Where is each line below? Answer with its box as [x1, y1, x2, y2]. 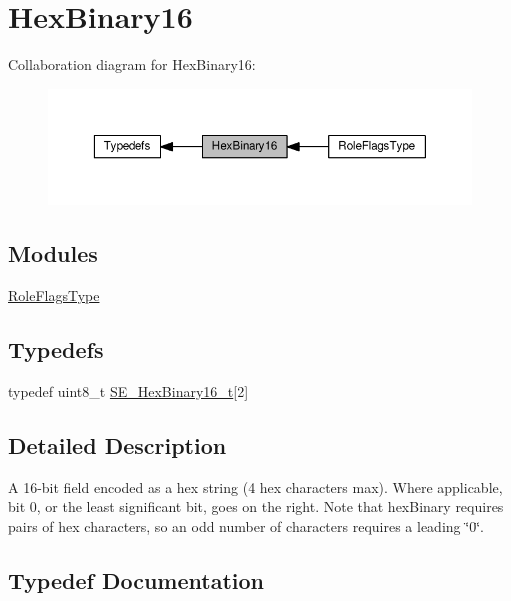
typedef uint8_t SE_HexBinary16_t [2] [8, 380, 249, 401]
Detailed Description [8, 429, 227, 460]
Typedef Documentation [8, 564, 264, 595]
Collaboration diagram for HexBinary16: [8, 54, 256, 75]
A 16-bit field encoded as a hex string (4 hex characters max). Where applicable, [8, 476, 503, 497]
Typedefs [8, 333, 104, 364]
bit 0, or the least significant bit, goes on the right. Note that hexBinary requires [8, 496, 504, 517]
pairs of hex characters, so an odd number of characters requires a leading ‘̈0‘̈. [8, 515, 484, 536]
